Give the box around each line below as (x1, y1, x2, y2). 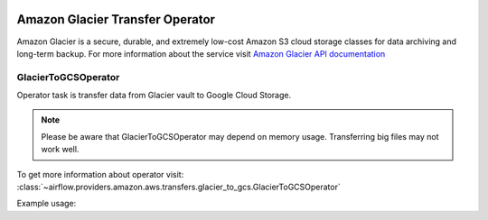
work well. (41, 144, 80, 155)
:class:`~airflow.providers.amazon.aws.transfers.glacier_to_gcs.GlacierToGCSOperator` (16, 181, 341, 192)
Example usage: (16, 198, 77, 209)
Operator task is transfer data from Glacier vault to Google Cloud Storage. (16, 90, 292, 101)
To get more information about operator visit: (16, 169, 184, 179)
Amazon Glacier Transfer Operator (16, 12, 216, 27)
